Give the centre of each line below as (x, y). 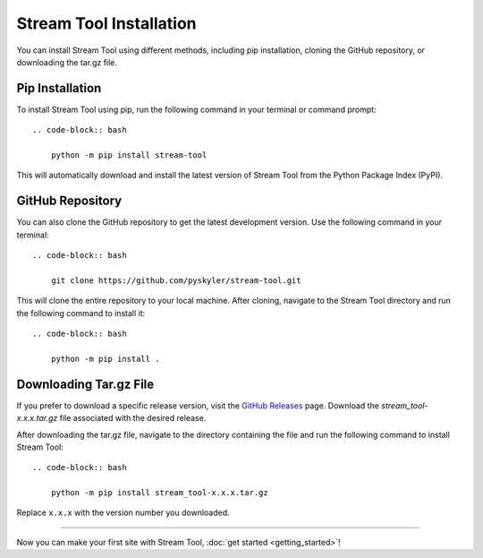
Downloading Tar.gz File (85, 384)
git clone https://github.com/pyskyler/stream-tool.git (176, 280)
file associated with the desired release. (133, 418)
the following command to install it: (81, 313)
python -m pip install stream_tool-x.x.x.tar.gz (159, 493)
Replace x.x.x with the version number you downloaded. (123, 513)
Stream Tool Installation (106, 23)
